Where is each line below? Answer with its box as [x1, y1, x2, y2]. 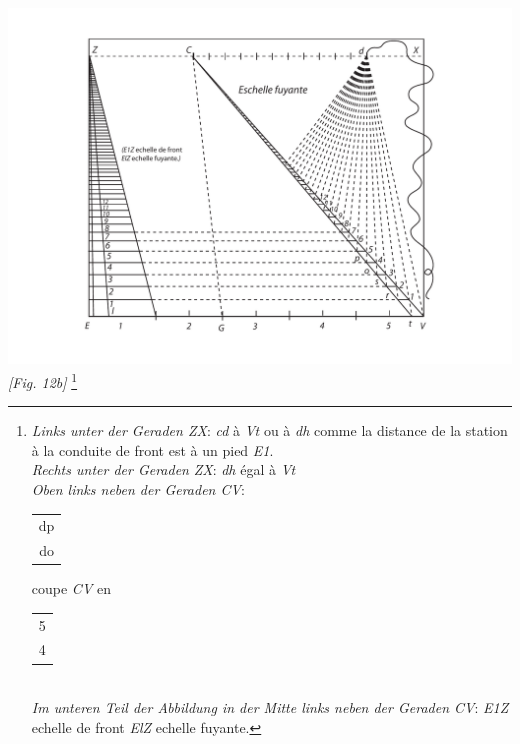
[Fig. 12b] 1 [8, 368, 78, 392]
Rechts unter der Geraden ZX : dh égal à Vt [31, 459, 296, 480]
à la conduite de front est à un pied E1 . [31, 439, 274, 460]
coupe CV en [31, 578, 111, 599]
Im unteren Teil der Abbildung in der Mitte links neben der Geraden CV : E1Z [31, 697, 509, 718]
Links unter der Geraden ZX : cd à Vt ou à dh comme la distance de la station [31, 420, 508, 441]
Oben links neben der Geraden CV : [31, 478, 245, 499]
